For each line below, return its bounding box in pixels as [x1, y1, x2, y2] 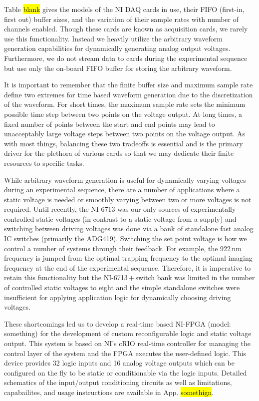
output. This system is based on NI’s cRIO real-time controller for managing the [4, 338, 251, 348]
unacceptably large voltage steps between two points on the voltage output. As [4, 128, 245, 139]
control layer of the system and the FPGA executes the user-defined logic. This [4, 348, 247, 358]
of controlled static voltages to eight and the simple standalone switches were [4, 282, 240, 293]
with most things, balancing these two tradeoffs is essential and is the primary [4, 138, 243, 148]
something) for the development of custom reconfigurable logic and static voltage [4, 328, 252, 339]
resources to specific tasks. [4, 157, 84, 168]
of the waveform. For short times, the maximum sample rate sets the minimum [4, 99, 246, 109]
